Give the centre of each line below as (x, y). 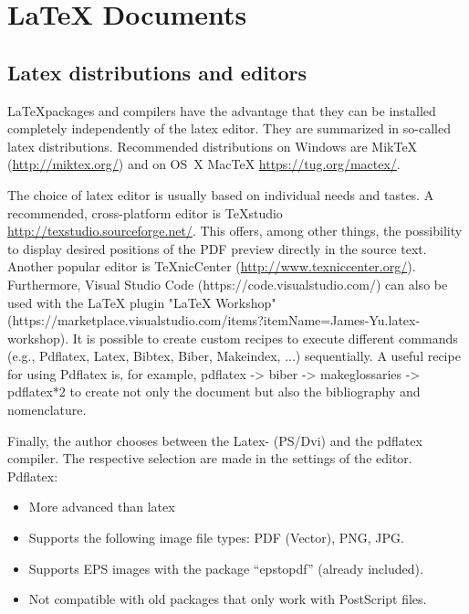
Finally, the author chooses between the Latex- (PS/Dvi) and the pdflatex (215, 440)
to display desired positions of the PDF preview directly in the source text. (217, 248)
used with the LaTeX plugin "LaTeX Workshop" (142, 302)
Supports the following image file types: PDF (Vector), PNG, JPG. (216, 538)
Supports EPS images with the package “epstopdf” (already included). (226, 568)
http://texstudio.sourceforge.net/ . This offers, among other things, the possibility (235, 231)
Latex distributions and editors (157, 72)
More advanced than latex (102, 507)
